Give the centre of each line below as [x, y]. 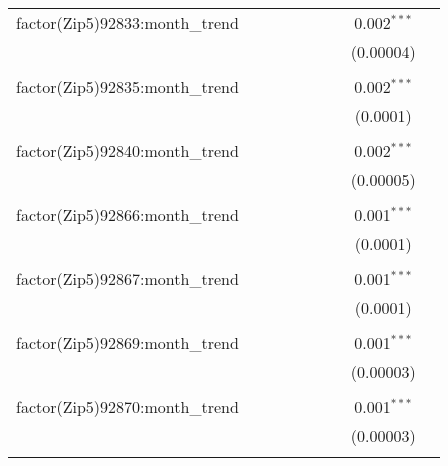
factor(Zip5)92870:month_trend [127, 406]
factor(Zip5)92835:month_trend [127, 86]
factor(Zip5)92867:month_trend [127, 278]
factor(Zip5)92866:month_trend [127, 214]
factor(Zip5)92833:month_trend [127, 22]
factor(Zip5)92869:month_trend [127, 342]
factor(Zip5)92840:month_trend [127, 150]
